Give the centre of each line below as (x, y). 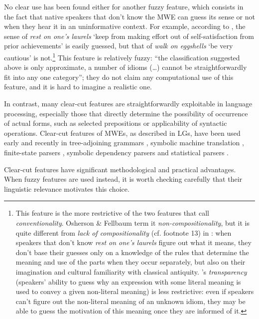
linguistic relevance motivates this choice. (67, 188)
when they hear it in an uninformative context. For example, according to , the (125, 26)
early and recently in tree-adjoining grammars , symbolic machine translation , (124, 143)
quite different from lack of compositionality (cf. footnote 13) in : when (124, 232)
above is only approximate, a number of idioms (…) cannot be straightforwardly (126, 67)
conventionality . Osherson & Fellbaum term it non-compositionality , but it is (133, 222)
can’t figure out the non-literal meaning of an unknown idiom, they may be (130, 301)
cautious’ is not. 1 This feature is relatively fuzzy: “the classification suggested (122, 56)
